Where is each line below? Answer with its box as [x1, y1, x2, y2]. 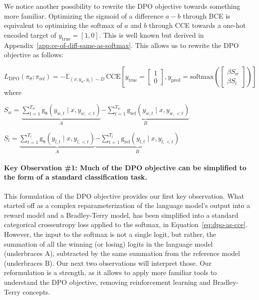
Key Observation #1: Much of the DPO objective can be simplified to [4, 162, 247, 172]
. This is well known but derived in [99, 29, 204, 40]
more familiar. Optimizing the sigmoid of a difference [4, 10, 163, 21]
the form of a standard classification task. [4, 172, 147, 182]
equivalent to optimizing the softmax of [4, 20, 123, 30]
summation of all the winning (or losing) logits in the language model [4, 238, 213, 249]
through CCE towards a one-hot [149, 20, 246, 30]
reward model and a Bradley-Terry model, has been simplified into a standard [4, 209, 238, 220]
